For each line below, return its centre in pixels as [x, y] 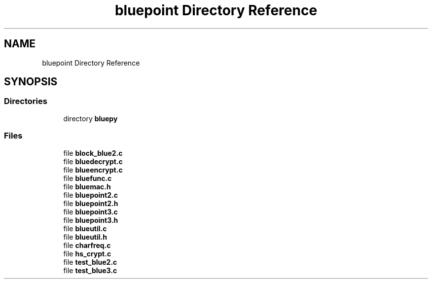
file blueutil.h [85, 237]
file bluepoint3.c [90, 212]
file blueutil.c [85, 228]
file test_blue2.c [90, 262]
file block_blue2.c [93, 153]
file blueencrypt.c [93, 170]
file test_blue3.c [90, 270]
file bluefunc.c [88, 178]
